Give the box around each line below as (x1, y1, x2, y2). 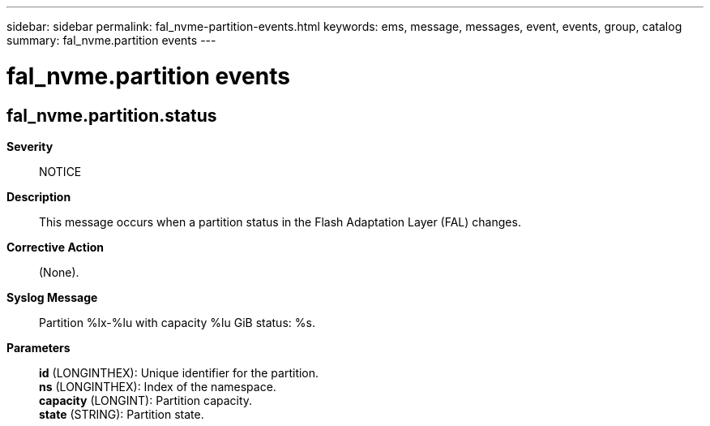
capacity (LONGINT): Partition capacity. (39, 393, 253, 407)
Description (6, 189, 71, 204)
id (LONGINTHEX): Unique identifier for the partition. (39, 365, 319, 380)
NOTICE (39, 164, 82, 179)
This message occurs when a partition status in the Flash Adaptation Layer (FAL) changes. (39, 214, 521, 229)
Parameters (6, 340, 71, 355)
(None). (39, 265, 79, 279)
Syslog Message (6, 290, 98, 304)
